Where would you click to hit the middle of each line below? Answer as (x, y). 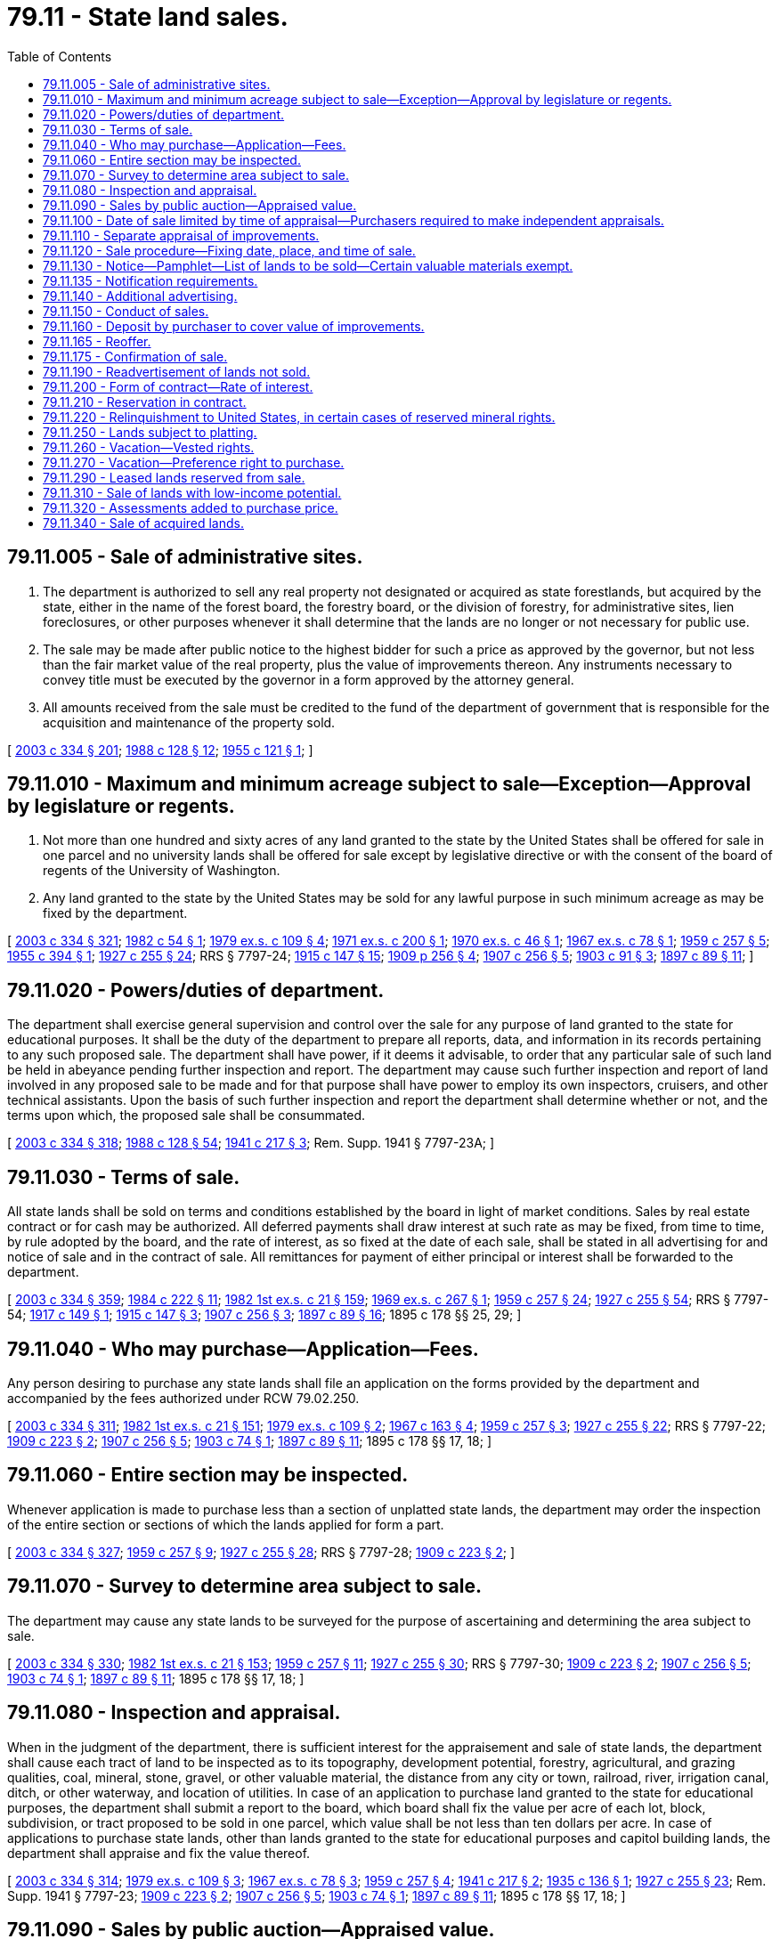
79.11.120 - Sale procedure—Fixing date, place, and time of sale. (229, 250)
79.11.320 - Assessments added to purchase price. (191, 507)
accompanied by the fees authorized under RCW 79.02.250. (183, 1398)
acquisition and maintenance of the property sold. (189, 722)
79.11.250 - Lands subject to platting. (150, 432)
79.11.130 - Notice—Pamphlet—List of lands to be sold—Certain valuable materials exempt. (308, 265)
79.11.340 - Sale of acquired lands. (143, 523)
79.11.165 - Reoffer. (97, 341)
